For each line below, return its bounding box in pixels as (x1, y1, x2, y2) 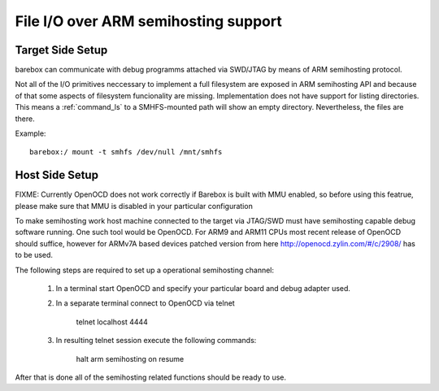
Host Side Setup (15, 168, 99, 182)
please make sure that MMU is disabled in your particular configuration (15, 201, 254, 211)
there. (15, 114, 36, 124)
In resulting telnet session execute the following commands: (55, 336, 257, 345)
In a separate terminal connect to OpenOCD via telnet (55, 298, 235, 308)
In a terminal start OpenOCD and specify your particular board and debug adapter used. (55, 284, 351, 293)
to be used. (15, 250, 53, 260)
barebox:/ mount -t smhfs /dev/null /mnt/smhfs (29, 147, 223, 157)
